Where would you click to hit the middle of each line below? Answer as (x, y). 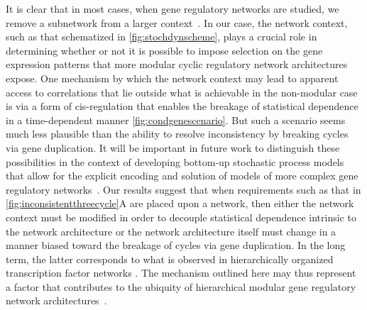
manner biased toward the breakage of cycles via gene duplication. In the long (176, 245)
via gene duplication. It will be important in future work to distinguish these (173, 147)
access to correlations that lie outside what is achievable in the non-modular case (182, 92)
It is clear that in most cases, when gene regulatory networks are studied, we (172, 9)
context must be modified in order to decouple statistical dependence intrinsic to (181, 217)
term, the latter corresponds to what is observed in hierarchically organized (170, 259)
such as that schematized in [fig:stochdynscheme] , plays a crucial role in (161, 37)
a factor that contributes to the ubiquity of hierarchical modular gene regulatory (181, 286)
